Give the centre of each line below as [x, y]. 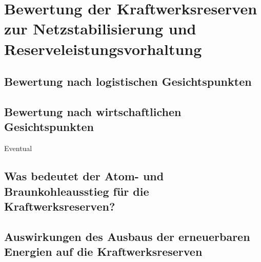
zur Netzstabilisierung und [100, 29]
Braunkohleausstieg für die [77, 191]
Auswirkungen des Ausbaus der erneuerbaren [127, 236]
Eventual [18, 148]
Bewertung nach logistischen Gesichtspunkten [128, 81]
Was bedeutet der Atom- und [84, 176]
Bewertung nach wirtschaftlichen [93, 111]
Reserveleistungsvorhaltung [103, 49]
